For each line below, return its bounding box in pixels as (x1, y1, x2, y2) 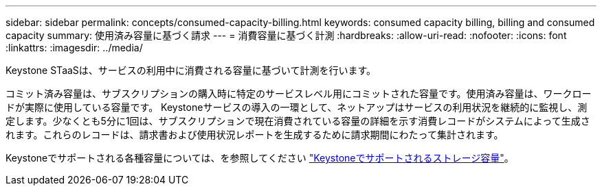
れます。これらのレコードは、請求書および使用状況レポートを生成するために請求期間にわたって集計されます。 (5, 129, 504, 140)
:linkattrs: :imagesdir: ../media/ (5, 42, 143, 53)
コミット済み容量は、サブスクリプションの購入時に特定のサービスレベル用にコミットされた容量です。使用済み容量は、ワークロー (5, 88, 592, 99)
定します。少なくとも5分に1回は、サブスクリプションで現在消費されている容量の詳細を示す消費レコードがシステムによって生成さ (5, 115, 590, 127)
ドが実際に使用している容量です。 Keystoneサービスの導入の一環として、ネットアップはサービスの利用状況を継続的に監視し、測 (5, 101, 588, 113)
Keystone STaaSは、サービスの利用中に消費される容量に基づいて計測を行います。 (5, 64, 377, 76)
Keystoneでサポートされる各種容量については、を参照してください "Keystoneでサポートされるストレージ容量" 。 (5, 152, 514, 164)
